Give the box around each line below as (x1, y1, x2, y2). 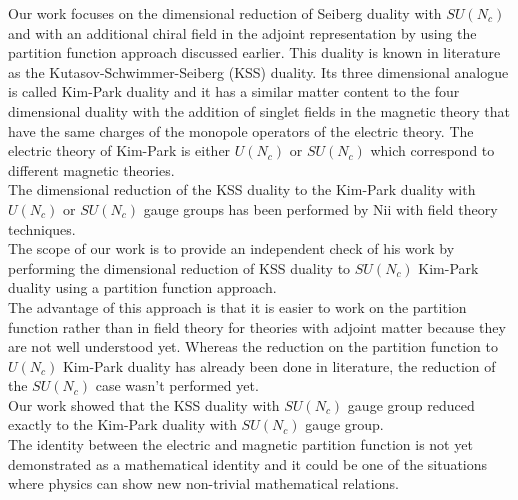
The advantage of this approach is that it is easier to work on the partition (8, 296, 467, 317)
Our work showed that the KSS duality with (8, 394, 280, 415)
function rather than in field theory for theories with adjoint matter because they (8, 316, 506, 337)
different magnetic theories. (8, 159, 175, 180)
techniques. (8, 218, 76, 239)
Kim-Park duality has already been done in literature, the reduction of (62, 355, 496, 376)
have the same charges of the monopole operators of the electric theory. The (8, 120, 474, 141)
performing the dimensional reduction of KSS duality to (8, 257, 351, 278)
